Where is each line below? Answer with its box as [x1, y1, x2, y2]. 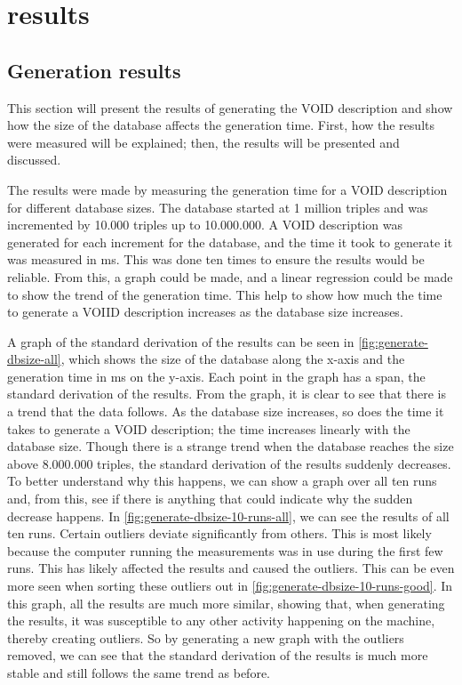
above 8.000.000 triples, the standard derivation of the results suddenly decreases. [7, 454, 451, 472]
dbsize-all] [7, 350, 61, 368]
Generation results [7, 56, 181, 84]
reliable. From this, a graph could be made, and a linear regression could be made [7, 267, 453, 286]
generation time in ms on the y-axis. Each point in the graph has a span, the [7, 367, 426, 385]
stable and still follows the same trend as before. [7, 663, 271, 681]
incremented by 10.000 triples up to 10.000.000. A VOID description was [7, 215, 403, 234]
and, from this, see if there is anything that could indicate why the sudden [7, 489, 413, 508]
